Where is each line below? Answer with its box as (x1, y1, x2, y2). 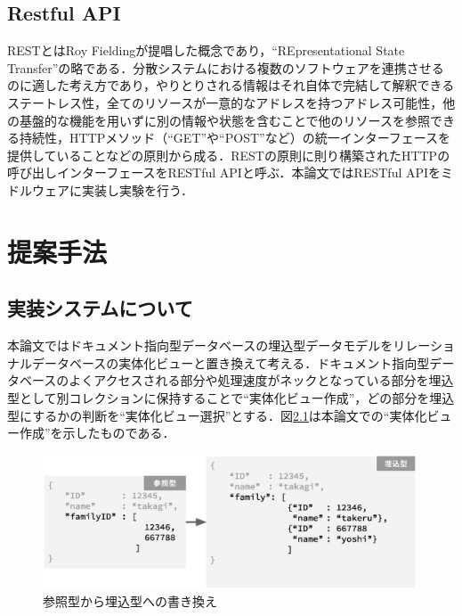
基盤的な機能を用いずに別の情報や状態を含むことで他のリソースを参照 (19, 111, 430, 129)
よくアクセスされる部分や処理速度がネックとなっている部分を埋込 (69, 371, 454, 390)
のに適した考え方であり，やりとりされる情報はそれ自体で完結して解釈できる (7, 76, 455, 94)
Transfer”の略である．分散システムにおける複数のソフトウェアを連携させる (7, 58, 444, 77)
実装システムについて (7, 294, 193, 322)
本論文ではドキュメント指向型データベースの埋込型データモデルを (7, 336, 393, 355)
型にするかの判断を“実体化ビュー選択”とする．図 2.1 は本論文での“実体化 (7, 406, 427, 424)
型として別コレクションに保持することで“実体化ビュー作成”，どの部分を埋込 (7, 388, 455, 407)
